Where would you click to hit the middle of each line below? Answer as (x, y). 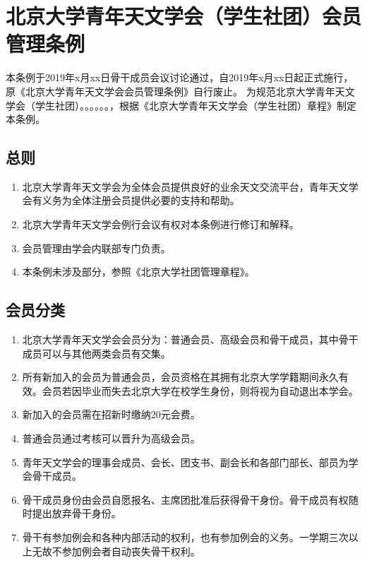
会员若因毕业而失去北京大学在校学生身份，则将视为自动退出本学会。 (200, 390)
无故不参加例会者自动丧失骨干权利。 (116, 551)
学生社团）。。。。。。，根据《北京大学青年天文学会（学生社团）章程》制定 (195, 105)
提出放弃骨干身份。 (77, 513)
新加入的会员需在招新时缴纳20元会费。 (111, 414)
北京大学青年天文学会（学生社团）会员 (184, 16)
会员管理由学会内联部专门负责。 (96, 248)
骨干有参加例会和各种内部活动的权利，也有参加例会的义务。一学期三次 (185, 537)
